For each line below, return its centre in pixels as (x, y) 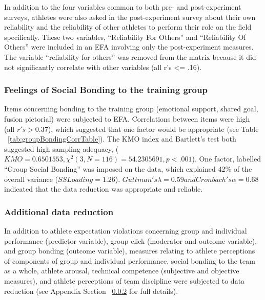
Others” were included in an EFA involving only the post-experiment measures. (129, 47)
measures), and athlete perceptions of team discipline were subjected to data (125, 280)
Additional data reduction (59, 211)
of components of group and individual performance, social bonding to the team (130, 260)
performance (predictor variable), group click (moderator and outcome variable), (131, 240)
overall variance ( (31, 179)
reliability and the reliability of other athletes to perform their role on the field (128, 27)
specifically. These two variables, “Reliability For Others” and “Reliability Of (125, 37)
